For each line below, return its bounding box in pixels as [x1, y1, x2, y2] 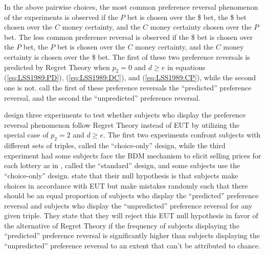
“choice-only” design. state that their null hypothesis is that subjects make [4, 170, 238, 180]
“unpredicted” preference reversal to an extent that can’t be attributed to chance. [4, 240, 260, 251]
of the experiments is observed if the [4, 11, 118, 22]
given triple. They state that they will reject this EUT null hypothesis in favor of [4, 210, 258, 221]
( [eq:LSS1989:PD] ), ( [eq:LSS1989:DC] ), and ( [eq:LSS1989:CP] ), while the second [4, 72, 256, 83]
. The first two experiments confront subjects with [103, 129, 261, 140]
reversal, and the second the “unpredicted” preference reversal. [4, 92, 201, 103]
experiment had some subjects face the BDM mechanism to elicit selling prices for [4, 150, 261, 160]
